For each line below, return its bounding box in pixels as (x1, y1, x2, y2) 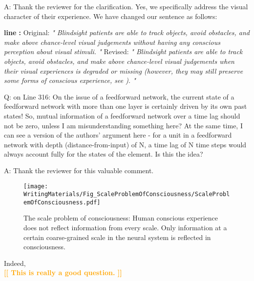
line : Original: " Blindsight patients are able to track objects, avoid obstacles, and (4, 27, 250, 38)
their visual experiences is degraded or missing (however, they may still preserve (4, 65, 243, 76)
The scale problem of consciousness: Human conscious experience (23, 213, 218, 223)
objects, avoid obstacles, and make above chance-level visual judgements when (4, 56, 234, 66)
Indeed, (4, 258, 26, 268)
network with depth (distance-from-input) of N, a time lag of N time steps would (4, 139, 247, 149)
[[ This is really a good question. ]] (4, 267, 122, 278)
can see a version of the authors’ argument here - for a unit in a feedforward (4, 130, 232, 140)
